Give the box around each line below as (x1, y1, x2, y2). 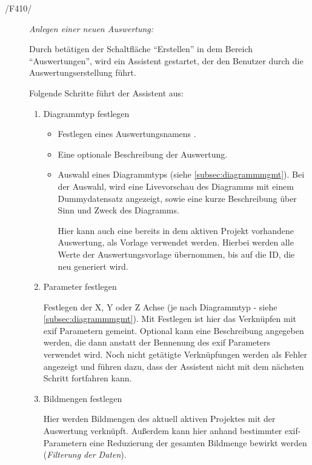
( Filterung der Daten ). (43, 448, 127, 461)
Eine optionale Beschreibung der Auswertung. (58, 147, 228, 160)
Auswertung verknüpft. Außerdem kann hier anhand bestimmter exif (43, 424, 298, 437)
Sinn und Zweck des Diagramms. (58, 204, 179, 216)
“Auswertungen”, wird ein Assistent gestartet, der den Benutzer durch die (29, 54, 304, 67)
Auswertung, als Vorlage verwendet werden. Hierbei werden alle (58, 236, 294, 249)
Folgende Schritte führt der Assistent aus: (29, 86, 184, 99)
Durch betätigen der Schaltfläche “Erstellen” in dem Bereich (29, 42, 253, 55)
